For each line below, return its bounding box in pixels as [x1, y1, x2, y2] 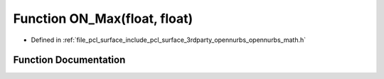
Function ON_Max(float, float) [13, 11, 193, 26]
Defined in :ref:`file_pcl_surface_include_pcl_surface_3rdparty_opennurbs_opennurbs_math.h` [31, 36, 306, 44]
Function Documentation [13, 54, 126, 66]
